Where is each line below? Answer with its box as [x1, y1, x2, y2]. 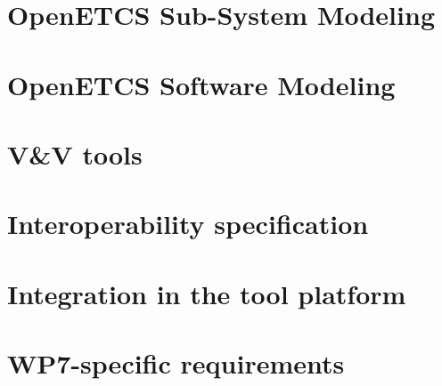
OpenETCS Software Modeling [7, 66, 396, 102]
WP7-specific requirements [7, 345, 345, 382]
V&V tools [7, 135, 143, 172]
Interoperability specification [7, 205, 369, 242]
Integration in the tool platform [7, 275, 406, 311]
